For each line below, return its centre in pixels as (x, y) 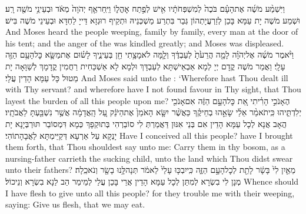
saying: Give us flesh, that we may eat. (75, 204)
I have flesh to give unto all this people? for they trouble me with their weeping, (150, 193)
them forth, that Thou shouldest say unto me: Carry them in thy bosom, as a (145, 147)
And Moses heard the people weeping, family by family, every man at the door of (152, 31)
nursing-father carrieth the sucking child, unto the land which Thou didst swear (149, 158)
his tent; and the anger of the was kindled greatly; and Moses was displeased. (145, 43)
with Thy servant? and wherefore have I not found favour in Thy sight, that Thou (153, 89)
